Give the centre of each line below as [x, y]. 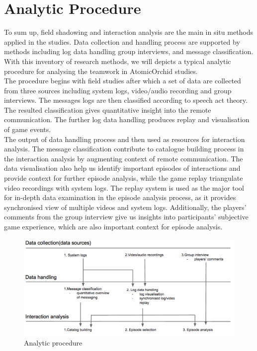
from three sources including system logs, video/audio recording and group [118, 90]
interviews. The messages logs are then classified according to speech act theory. [126, 100]
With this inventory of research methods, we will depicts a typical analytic [118, 61]
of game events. [28, 129]
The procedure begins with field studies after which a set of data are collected [123, 81]
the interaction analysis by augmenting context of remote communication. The [124, 158]
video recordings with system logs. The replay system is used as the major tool [124, 187]
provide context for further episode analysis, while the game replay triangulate [124, 178]
